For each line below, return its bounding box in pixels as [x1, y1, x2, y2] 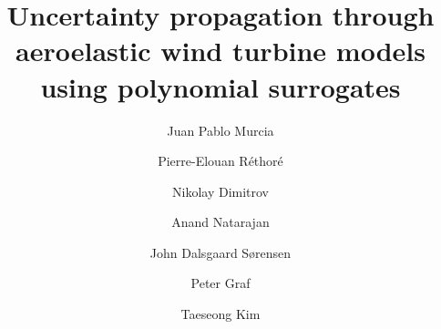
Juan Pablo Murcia [167, 120, 274, 139]
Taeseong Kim [180, 304, 261, 324]
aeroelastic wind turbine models [15, 32, 426, 69]
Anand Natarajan [171, 212, 270, 231]
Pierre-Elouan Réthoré [158, 151, 283, 170]
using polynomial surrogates [40, 67, 401, 105]
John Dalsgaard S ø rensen [149, 242, 292, 262]
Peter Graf [190, 273, 251, 293]
